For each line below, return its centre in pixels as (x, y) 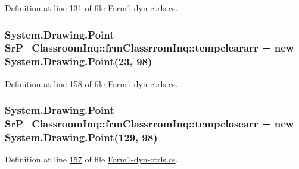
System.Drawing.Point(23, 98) (79, 61)
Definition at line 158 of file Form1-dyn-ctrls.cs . (91, 83)
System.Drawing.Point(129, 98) (81, 137)
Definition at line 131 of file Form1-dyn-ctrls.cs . (91, 8)
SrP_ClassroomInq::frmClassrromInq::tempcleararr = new (149, 48)
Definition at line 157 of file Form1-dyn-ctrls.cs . (91, 159)
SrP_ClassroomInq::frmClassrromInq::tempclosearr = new (149, 124)
